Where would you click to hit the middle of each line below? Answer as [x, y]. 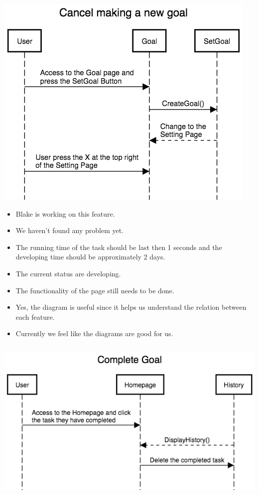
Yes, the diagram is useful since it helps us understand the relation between [131, 307]
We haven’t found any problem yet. [70, 230]
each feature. [35, 316]
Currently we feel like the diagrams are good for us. [94, 333]
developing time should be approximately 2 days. [90, 257]
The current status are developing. [68, 273]
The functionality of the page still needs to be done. [95, 290]
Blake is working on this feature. [65, 213]
